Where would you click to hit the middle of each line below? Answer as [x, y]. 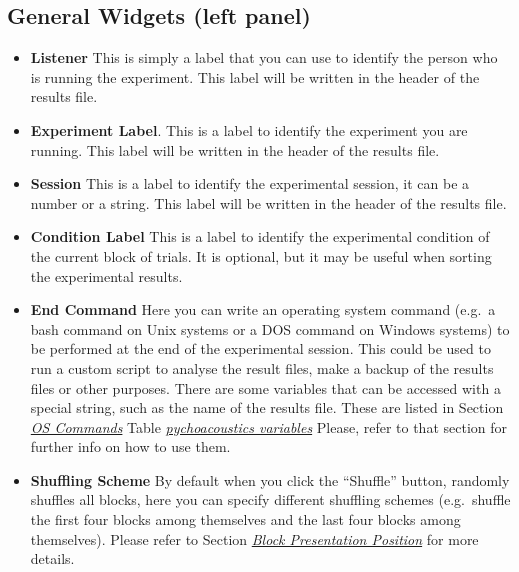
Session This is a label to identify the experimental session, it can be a [250, 183]
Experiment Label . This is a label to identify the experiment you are [249, 129]
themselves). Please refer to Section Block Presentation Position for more [254, 538]
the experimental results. [106, 275]
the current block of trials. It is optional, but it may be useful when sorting [261, 255]
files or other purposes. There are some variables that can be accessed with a [265, 387]
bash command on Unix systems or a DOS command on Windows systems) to [270, 328]
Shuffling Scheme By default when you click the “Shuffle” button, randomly [270, 479]
